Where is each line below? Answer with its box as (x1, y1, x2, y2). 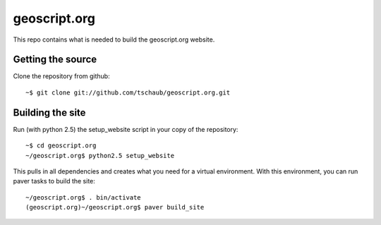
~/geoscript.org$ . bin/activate (25, 193, 141, 201)
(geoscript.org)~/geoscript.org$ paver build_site (25, 203, 205, 212)
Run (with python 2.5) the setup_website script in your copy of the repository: (13, 125, 238, 133)
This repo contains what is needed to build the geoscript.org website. (13, 35, 215, 44)
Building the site (13, 107, 86, 118)
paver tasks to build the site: (13, 177, 95, 186)
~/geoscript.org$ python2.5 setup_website (25, 152, 175, 159)
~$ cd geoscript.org (25, 142, 97, 150)
